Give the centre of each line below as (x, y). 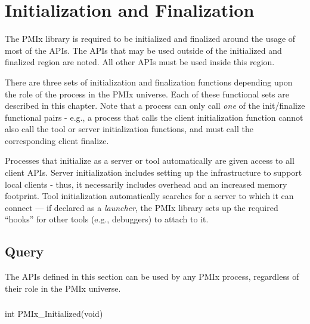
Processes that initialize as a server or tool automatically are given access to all (150, 161)
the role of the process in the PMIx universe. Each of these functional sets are (147, 94)
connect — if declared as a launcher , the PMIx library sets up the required (142, 207)
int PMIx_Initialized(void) (54, 314)
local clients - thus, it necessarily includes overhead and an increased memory (146, 184)
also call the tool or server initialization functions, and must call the (129, 129)
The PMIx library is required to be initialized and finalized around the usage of (150, 39)
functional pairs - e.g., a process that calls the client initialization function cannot (154, 117)
